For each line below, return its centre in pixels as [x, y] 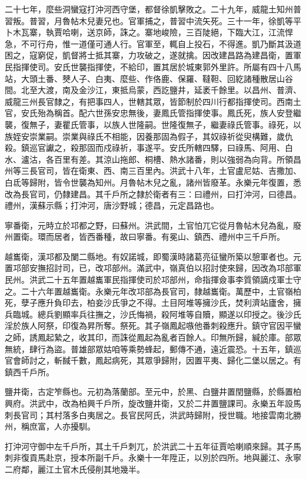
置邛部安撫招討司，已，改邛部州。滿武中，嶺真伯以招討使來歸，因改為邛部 [149, 268]
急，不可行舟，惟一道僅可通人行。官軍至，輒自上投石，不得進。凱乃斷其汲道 [153, 43]
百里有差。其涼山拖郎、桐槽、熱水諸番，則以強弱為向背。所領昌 [177, 159]
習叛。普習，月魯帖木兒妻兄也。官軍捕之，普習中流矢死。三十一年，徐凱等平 [153, 20]
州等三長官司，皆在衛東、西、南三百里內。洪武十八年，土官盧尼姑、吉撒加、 [153, 171]
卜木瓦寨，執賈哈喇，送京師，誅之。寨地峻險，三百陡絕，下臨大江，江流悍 [149, 32]
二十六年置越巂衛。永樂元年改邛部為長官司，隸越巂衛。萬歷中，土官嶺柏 [161, 291]
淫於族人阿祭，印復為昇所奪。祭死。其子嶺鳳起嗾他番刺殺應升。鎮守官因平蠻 [153, 326]
